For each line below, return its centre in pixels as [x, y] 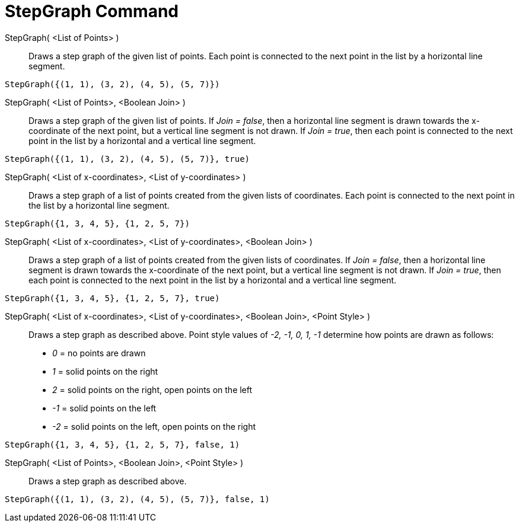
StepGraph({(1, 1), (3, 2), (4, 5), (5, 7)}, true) [128, 159]
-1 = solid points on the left [104, 408]
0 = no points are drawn [99, 353]
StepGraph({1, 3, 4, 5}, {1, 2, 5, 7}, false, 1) [122, 444]
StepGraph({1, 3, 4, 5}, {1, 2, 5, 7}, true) [112, 298]
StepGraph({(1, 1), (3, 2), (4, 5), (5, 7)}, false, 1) [137, 499]
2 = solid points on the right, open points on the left [152, 389]
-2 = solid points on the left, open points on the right [154, 426]
